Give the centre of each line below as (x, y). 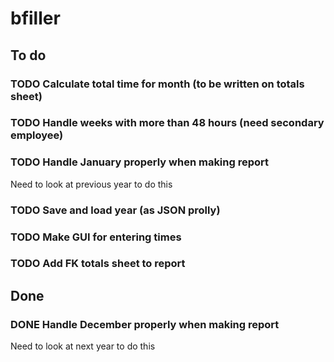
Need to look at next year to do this (83, 346)
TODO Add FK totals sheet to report (98, 264)
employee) (37, 135)
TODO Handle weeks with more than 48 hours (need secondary (167, 123)
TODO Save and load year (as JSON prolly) (115, 210)
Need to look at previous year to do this (91, 184)
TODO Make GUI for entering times (96, 237)
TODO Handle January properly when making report (140, 162)
